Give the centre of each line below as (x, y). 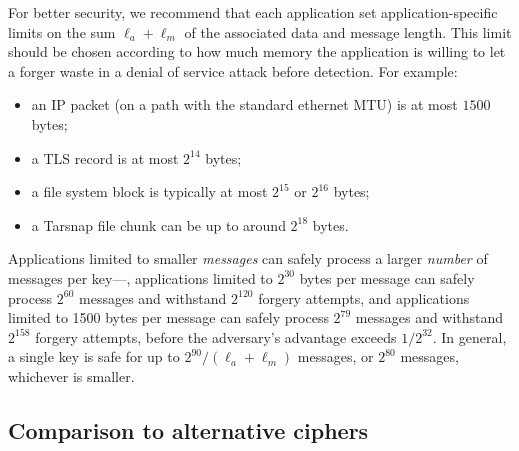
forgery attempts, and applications (364, 297)
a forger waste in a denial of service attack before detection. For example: (233, 70)
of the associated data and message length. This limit (348, 31)
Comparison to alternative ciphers (188, 429)
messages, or (335, 356)
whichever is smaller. (71, 375)
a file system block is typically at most (149, 191)
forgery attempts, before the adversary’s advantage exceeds (216, 336)
